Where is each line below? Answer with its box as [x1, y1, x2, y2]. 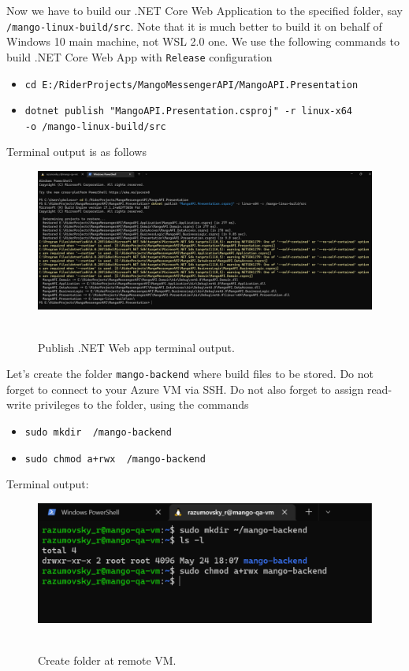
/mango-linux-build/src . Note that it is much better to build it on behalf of [6, 17, 382, 34]
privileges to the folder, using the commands [34, 396, 249, 413]
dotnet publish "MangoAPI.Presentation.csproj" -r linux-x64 [24, 106, 353, 117]
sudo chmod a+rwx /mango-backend [24, 453, 206, 465]
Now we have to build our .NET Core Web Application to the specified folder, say [6, 2, 403, 18]
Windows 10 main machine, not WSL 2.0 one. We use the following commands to [6, 33, 400, 50]
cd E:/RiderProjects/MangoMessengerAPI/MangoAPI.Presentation [24, 79, 359, 91]
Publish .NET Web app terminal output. [38, 339, 235, 355]
